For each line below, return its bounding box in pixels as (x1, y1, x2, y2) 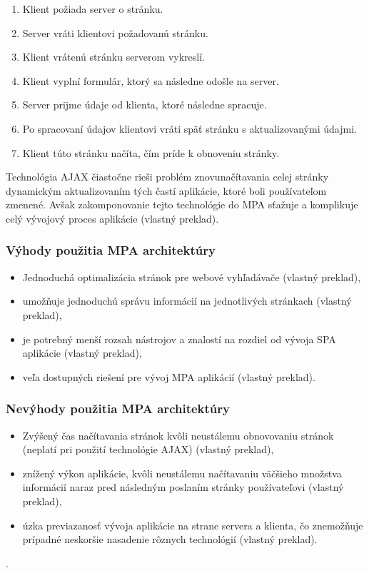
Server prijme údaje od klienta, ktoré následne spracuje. (22, 97, 267, 112)
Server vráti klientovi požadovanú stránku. (22, 25, 208, 40)
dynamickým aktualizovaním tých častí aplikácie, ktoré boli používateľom (6, 183, 327, 198)
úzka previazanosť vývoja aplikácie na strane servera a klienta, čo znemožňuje (22, 517, 363, 532)
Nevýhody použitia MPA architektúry (6, 400, 230, 417)
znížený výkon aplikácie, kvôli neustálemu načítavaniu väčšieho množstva (22, 465, 342, 480)
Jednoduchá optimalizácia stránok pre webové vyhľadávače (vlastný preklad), (22, 269, 361, 284)
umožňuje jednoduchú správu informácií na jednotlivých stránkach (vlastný (22, 293, 352, 308)
